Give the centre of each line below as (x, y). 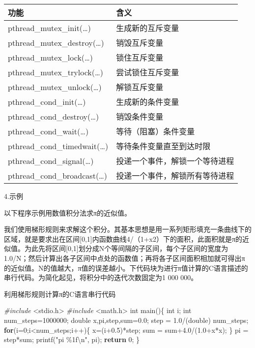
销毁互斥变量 (140, 43)
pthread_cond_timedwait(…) (58, 146)
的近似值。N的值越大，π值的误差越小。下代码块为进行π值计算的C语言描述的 (126, 268)
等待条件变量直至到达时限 (163, 146)
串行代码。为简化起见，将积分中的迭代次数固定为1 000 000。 (101, 277)
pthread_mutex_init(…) (50, 28)
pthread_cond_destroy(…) (54, 116)
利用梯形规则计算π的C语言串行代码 (60, 294)
